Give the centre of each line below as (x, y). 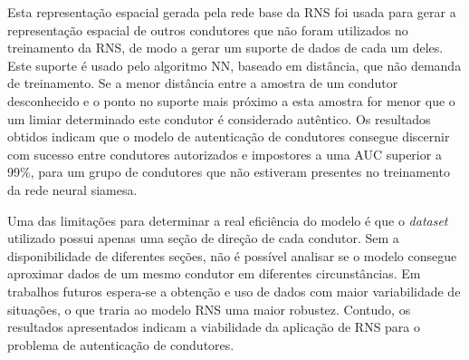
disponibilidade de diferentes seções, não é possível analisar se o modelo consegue (232, 255)
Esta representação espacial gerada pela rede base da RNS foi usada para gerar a (232, 12)
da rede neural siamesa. (72, 189)
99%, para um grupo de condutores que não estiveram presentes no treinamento (229, 172)
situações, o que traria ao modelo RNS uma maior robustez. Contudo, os (209, 309)
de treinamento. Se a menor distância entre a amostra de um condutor (203, 83)
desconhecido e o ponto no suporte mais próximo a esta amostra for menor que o (231, 100)
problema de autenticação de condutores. (121, 344)
